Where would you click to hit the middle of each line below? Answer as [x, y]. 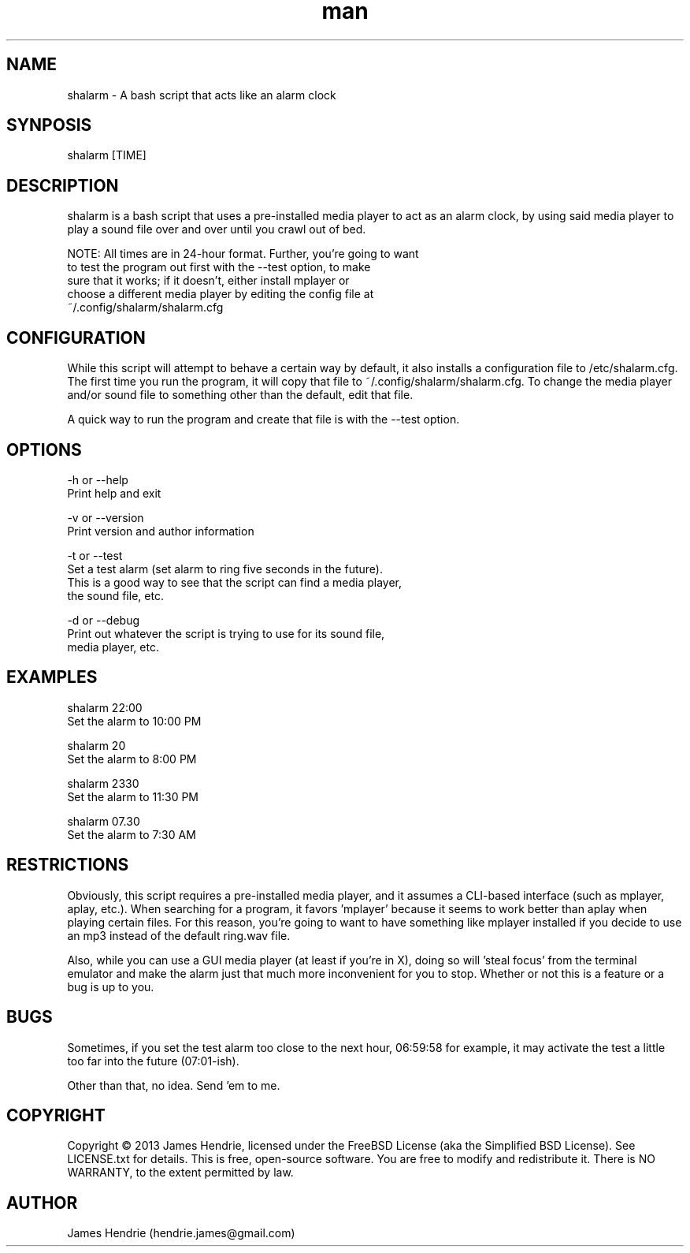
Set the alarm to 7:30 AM [132, 834]
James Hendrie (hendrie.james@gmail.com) [181, 1233]
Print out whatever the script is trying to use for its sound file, [226, 633]
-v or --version [106, 517]
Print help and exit [114, 493]
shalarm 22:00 [105, 707]
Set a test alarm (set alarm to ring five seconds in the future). [225, 569]
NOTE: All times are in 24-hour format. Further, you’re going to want [243, 254]
